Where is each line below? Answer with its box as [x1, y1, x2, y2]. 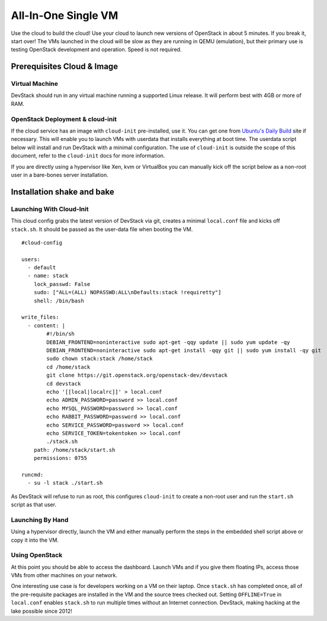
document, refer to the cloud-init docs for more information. [11, 152, 165, 159]
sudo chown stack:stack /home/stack [46, 355, 153, 362]
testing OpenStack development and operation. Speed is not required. [11, 46, 182, 53]
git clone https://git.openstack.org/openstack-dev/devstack [46, 372, 228, 379]
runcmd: [21, 471, 44, 478]
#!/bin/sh [46, 330, 75, 337]
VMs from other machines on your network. [11, 572, 118, 579]
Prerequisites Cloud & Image [11, 62, 118, 72]
